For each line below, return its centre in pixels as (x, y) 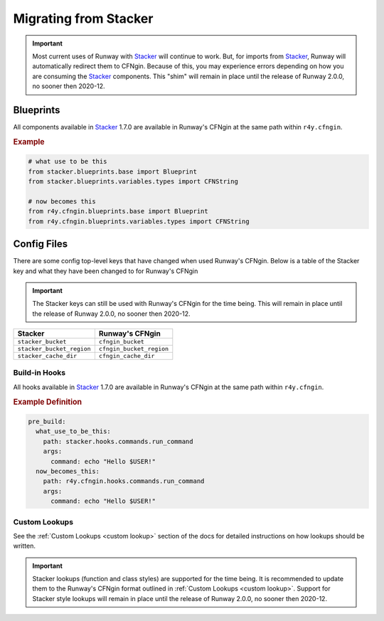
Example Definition (47, 402)
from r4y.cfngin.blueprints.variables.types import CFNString (139, 221)
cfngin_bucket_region (134, 349)
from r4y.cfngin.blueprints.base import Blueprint (118, 211)
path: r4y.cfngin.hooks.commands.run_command (124, 481)
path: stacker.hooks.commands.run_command (118, 441)
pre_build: (47, 422)
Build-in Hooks (39, 373)
